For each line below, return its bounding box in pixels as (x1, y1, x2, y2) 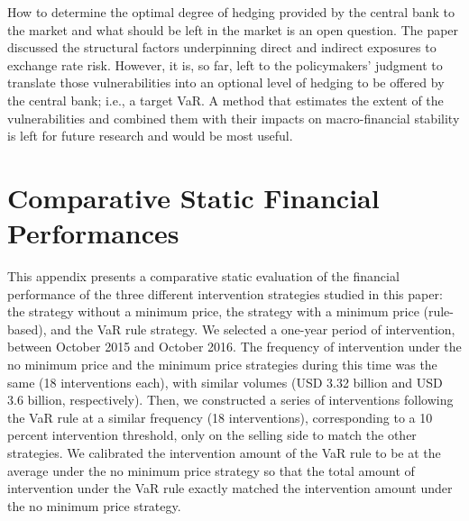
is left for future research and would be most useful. (7, 126, 293, 145)
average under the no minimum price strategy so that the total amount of (7, 461, 415, 480)
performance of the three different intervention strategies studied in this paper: (7, 284, 443, 303)
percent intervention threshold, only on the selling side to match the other (7, 425, 417, 444)
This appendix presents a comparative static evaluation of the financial (7, 267, 400, 286)
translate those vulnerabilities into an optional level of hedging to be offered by (7, 73, 445, 92)
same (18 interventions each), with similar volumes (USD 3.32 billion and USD (7, 372, 443, 391)
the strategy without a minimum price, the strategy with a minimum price (7, 302, 419, 321)
